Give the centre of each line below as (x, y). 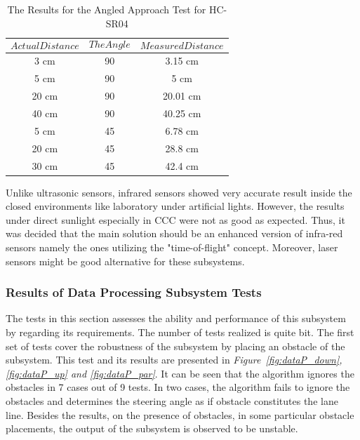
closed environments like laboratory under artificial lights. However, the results (175, 206)
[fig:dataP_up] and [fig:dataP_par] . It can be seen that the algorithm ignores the (180, 373)
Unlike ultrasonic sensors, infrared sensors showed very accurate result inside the (179, 192)
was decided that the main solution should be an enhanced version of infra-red (174, 233)
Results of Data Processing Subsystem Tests (134, 292)
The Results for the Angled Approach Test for (107, 9)
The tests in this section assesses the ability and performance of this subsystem (176, 318)
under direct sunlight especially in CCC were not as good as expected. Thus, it (175, 219)
